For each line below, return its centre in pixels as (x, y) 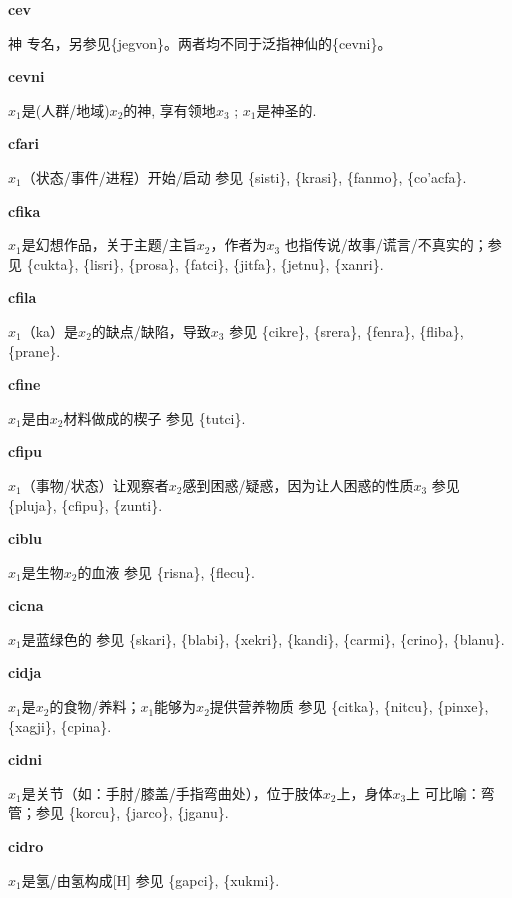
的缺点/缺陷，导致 (151, 330)
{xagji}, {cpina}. (60, 725)
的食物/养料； (95, 706)
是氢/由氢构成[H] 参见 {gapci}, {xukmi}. (150, 879)
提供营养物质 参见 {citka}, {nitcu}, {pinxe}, (349, 706)
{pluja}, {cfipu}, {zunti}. (85, 504)
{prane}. (34, 350)
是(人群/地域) (65, 109)
